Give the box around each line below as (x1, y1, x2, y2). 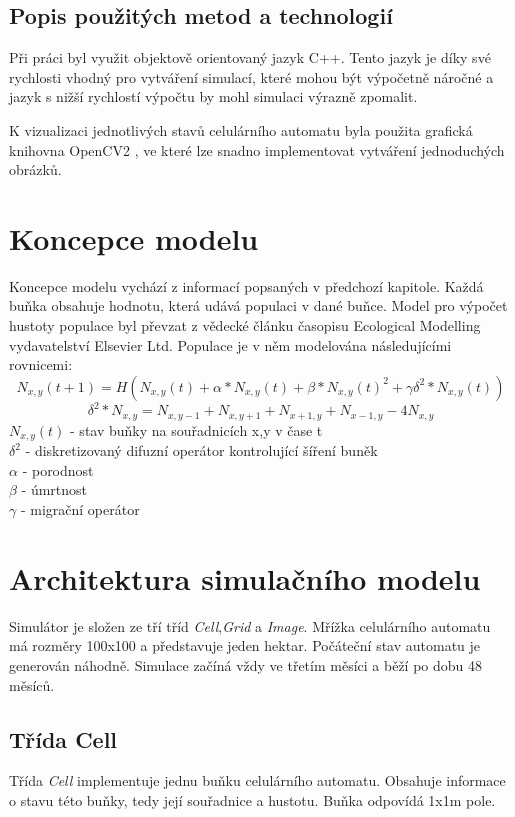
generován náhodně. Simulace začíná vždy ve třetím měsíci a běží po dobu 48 (9, 654, 483, 675)
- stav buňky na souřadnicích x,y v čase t (70, 419, 323, 440)
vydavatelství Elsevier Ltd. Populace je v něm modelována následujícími (9, 334, 452, 355)
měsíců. (9, 674, 55, 695)
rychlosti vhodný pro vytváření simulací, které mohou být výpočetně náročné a (9, 66, 494, 87)
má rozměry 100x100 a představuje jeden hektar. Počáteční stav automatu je (9, 635, 481, 656)
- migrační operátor (20, 499, 140, 520)
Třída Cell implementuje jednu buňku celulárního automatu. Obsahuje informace (9, 770, 506, 791)
